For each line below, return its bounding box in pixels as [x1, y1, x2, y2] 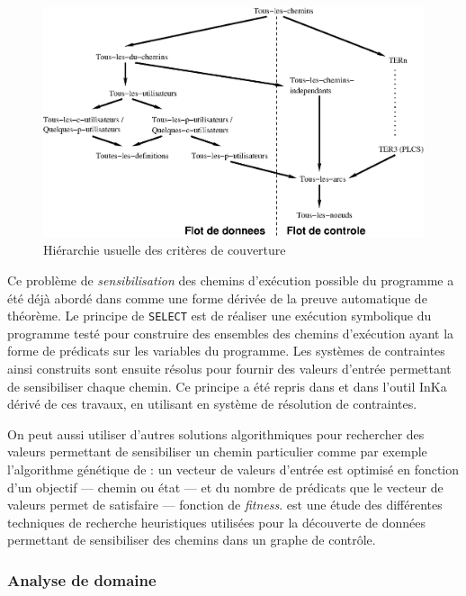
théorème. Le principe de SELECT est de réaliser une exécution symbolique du [7, 306, 432, 325]
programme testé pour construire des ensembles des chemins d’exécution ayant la [7, 323, 454, 342]
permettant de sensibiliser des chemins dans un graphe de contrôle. [7, 530, 376, 549]
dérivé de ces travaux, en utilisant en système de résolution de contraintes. [7, 394, 417, 413]
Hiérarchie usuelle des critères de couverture [43, 240, 286, 259]
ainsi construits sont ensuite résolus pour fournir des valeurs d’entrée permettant [7, 358, 452, 377]
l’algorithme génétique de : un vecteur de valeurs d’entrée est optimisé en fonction [7, 459, 460, 478]
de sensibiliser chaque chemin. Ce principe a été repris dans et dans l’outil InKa [7, 376, 447, 395]
